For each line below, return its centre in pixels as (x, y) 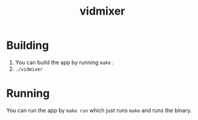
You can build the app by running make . (65, 62)
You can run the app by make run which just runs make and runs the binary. (99, 110)
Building (28, 45)
